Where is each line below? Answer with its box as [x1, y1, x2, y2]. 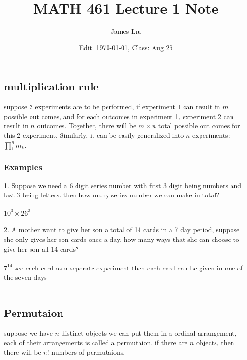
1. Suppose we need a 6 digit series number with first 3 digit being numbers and [4, 180, 242, 190]
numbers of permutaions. [51, 346, 125, 357]
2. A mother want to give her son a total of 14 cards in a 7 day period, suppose [4, 225, 240, 235]
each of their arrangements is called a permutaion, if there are [4, 337, 188, 347]
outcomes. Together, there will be [37, 120, 137, 131]
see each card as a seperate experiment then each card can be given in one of [15, 262, 243, 272]
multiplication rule [4, 79, 99, 94]
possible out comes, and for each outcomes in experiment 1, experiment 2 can [4, 111, 234, 121]
